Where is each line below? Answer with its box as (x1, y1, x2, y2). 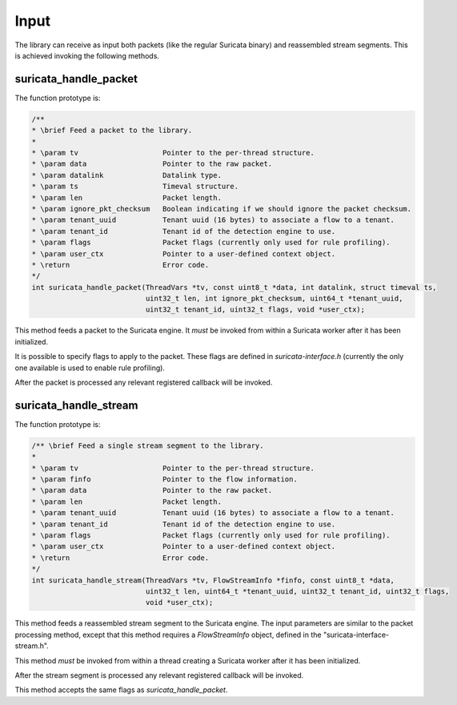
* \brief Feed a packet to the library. (31, 126, 192, 135)
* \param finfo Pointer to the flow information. (31, 475, 298, 484)
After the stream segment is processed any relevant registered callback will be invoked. (14, 670, 304, 680)
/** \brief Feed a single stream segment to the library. (31, 441, 264, 450)
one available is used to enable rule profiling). (14, 363, 166, 373)
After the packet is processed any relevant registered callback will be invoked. (14, 377, 273, 388)
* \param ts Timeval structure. (31, 182, 239, 191)
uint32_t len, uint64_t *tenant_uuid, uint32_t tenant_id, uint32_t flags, (145, 586, 450, 596)
